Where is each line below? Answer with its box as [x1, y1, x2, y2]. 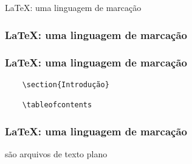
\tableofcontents [22, 100, 92, 109]
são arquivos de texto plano [5, 147, 108, 160]
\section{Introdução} [22, 80, 109, 89]
